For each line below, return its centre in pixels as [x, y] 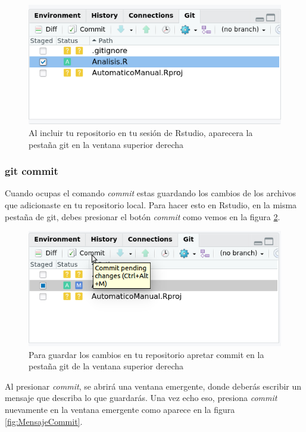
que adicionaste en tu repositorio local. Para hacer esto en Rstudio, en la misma [151, 204]
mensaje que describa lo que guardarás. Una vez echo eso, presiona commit [141, 398]
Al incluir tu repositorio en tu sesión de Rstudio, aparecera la [141, 132]
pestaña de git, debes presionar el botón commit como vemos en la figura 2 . [143, 216]
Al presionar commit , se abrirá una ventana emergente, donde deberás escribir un [153, 386]
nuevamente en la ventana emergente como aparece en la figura [120, 409]
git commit [32, 171]
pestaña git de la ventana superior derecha [106, 366]
